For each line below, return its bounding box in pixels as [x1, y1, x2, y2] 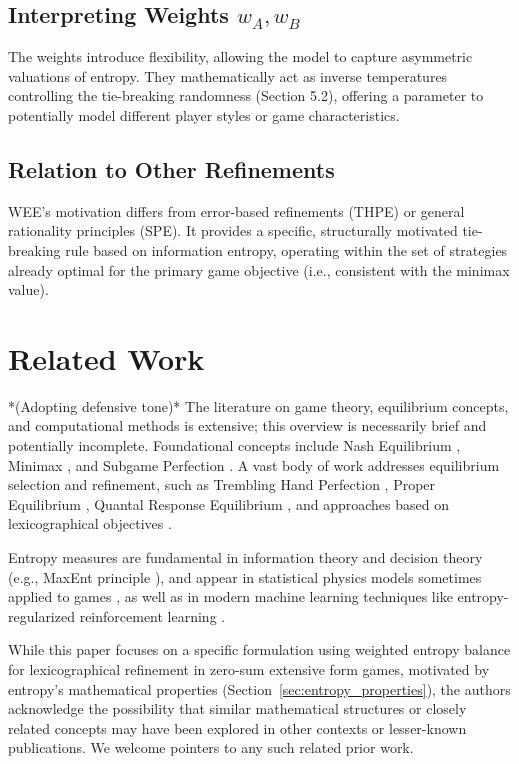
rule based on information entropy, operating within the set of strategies [65, 239, 508, 260]
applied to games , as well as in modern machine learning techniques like [8, 586, 453, 607]
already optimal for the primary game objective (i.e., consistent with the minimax [8, 259, 510, 280]
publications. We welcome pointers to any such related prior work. [8, 737, 414, 758]
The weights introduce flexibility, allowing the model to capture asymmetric [8, 46, 473, 67]
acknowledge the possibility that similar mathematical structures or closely [8, 698, 467, 719]
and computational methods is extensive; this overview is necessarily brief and [8, 415, 487, 436]
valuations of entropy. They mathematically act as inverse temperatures [8, 65, 448, 86]
